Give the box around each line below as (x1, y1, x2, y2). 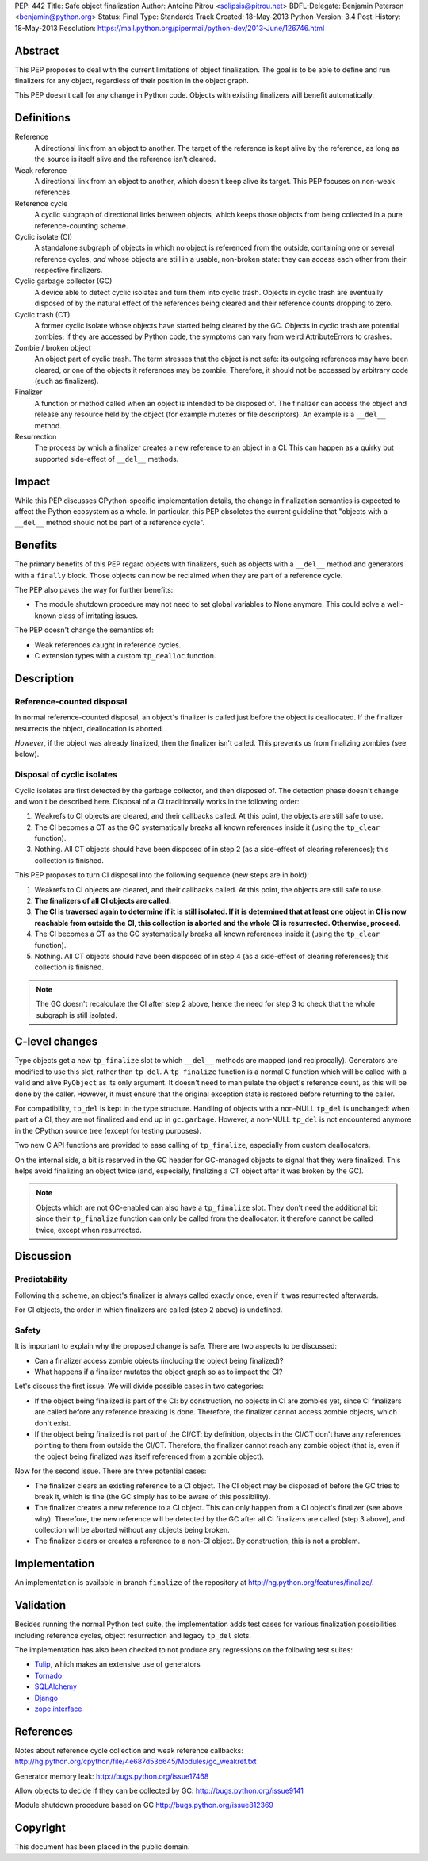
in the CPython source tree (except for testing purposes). (14, 1126, 202, 1135)
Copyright (14, 1821, 67, 1835)
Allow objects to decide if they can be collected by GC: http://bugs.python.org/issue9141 (14, 1786, 304, 1796)
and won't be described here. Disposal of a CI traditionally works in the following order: (14, 796, 300, 806)
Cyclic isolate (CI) (14, 232, 73, 241)
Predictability (14, 1274, 68, 1285)
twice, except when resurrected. (36, 1225, 143, 1234)
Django (34, 1693, 59, 1702)
